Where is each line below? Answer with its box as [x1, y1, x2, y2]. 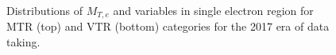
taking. [6, 34, 41, 50]
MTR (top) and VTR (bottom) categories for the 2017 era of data [6, 18, 330, 35]
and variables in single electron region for [113, 2, 314, 18]
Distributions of [6, 2, 83, 18]
